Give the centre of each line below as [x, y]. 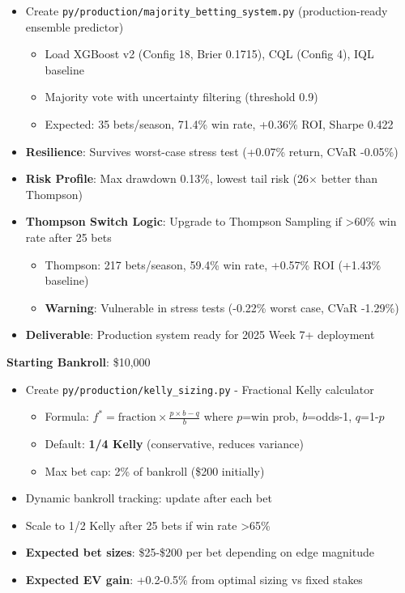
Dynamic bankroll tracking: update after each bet [149, 498]
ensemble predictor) [75, 26]
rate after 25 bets [68, 237]
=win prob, [271, 416]
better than [350, 178]
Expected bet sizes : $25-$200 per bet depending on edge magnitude [200, 552]
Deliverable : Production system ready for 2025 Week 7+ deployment [200, 335]
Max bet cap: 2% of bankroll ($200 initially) [155, 470]
